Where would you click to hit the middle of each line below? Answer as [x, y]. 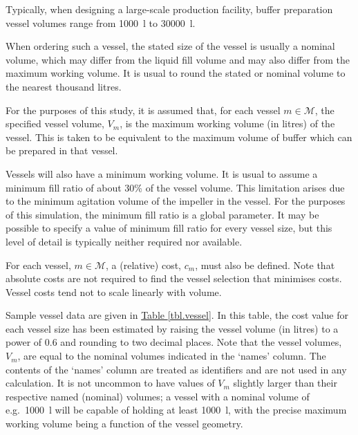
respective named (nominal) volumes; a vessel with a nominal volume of [158, 396]
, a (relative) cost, [144, 265]
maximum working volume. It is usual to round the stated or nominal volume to [176, 73]
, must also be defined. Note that [265, 265]
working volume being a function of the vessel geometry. [124, 424]
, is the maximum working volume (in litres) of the [227, 123]
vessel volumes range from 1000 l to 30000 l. [101, 22]
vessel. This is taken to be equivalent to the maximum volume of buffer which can [179, 137]
